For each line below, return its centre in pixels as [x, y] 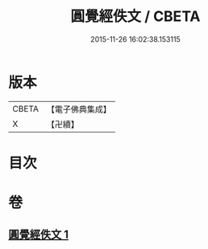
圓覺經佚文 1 [39, 235]
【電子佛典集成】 [79, 109]
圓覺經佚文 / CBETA [135, 16]
